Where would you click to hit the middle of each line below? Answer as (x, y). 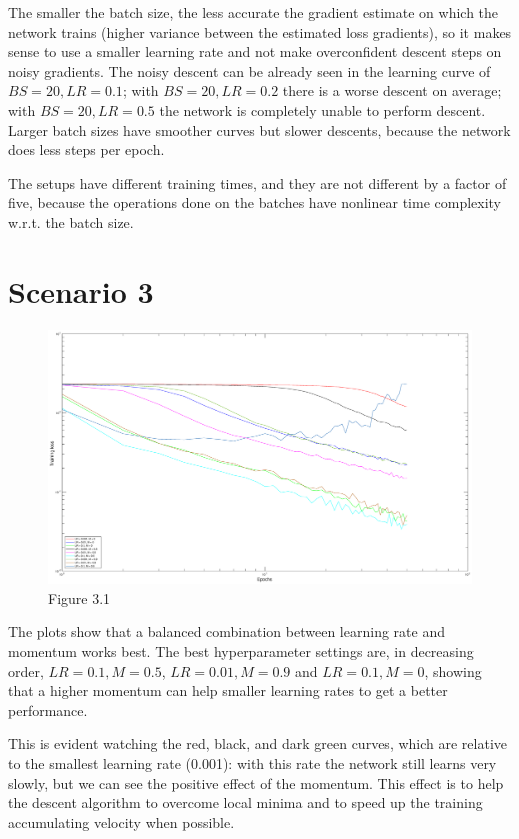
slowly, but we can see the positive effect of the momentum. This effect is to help (256, 782)
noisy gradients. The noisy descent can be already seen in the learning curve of (249, 70)
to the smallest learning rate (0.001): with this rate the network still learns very (252, 763)
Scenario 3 (81, 290)
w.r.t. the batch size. (71, 221)
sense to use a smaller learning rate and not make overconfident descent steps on (255, 51)
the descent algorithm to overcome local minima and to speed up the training (245, 802)
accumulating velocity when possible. (121, 821)
